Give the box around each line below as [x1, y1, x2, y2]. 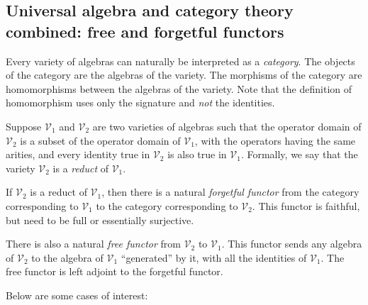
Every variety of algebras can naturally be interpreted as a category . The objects [6, 53, 355, 68]
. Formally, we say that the [240, 147, 358, 162]
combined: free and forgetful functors [6, 20, 284, 42]
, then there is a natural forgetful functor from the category [101, 184, 359, 199]
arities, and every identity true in [6, 147, 150, 162]
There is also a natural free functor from [6, 236, 181, 251]
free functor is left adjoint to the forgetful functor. [6, 264, 223, 279]
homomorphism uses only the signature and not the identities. [6, 95, 275, 110]
